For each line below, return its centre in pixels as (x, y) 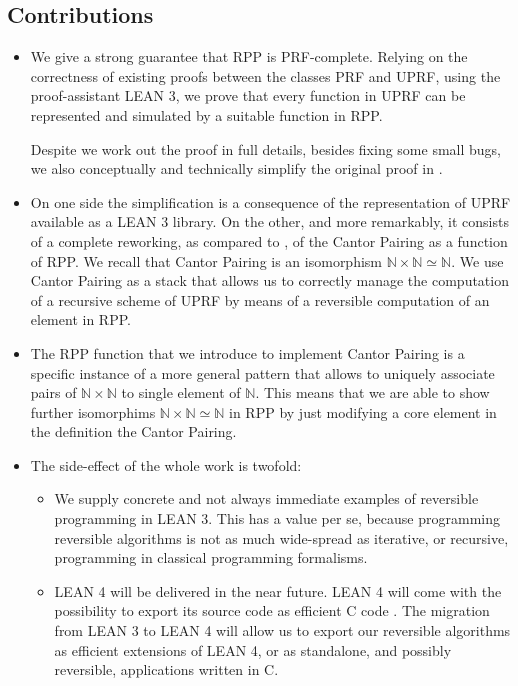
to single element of (181, 392)
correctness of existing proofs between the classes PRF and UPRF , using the (265, 75)
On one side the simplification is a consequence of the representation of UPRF (270, 201)
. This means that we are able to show (372, 392)
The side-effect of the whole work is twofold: (166, 464)
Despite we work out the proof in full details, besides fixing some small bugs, (265, 148)
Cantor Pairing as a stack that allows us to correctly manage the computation (269, 280)
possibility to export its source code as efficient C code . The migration (272, 610)
